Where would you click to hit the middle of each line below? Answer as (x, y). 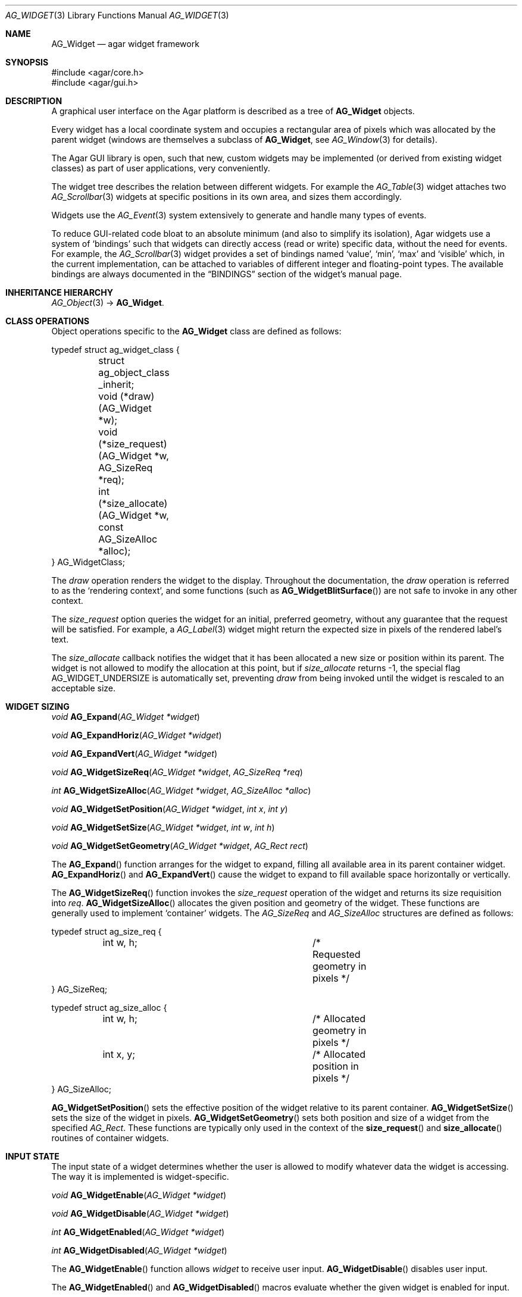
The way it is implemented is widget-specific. (140, 1177)
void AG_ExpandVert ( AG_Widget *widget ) (134, 754)
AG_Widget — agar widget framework (125, 44)
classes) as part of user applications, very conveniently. (161, 168)
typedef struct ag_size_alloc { (109, 1008)
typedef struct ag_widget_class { (115, 350)
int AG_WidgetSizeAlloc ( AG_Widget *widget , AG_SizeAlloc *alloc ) (181, 790)
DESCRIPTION (34, 101)
